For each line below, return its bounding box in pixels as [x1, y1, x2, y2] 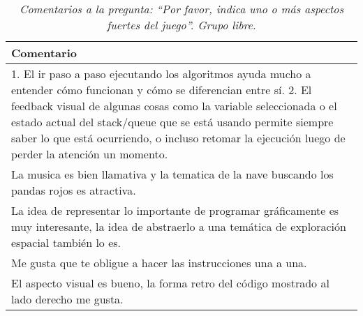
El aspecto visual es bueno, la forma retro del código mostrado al [11, 275, 329, 291]
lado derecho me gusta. [11, 291, 124, 307]
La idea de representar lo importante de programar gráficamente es [11, 202, 339, 218]
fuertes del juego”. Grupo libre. [107, 17, 256, 33]
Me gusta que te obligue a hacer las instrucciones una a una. [11, 255, 307, 271]
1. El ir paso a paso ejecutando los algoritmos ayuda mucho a [11, 66, 311, 82]
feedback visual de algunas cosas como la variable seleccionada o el [11, 98, 337, 114]
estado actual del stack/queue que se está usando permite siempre [11, 114, 334, 130]
